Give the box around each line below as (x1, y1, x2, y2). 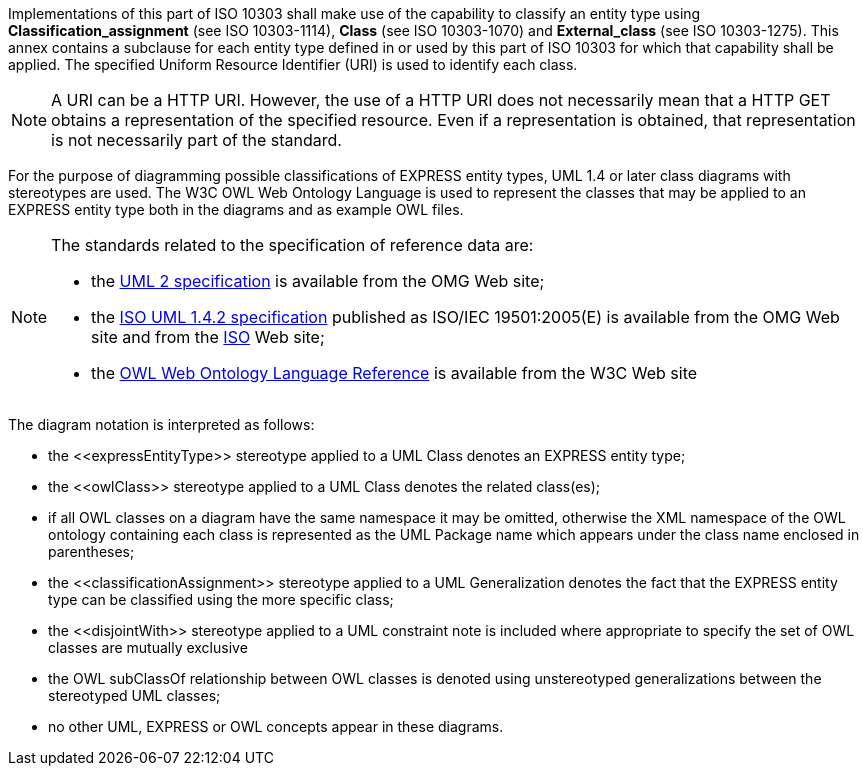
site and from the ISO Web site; (91, 327, 325, 347)
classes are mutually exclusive (48, 639, 248, 656)
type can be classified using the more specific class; (48, 591, 394, 608)
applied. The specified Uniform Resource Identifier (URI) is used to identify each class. (8, 56, 578, 73)
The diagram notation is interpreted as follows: (8, 416, 315, 433)
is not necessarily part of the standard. (51, 130, 342, 150)
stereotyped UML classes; (48, 687, 221, 704)
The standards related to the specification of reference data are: (51, 235, 534, 255)
